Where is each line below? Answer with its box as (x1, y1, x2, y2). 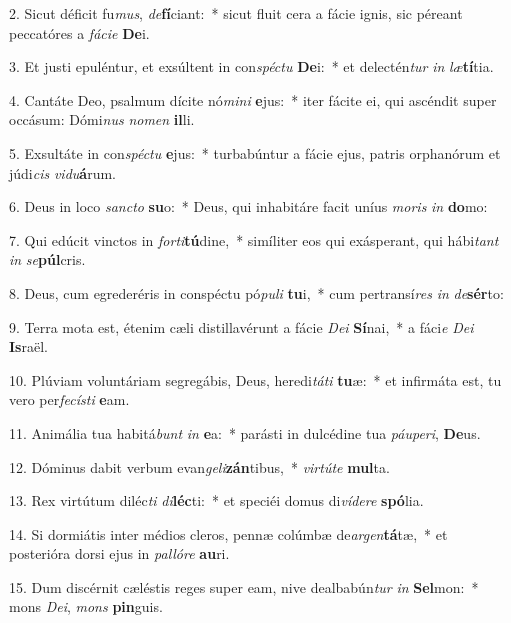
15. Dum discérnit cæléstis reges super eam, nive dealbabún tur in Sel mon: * (9, 576, 479, 597)
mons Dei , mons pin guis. (9, 596, 163, 617)
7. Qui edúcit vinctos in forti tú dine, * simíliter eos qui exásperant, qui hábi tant (9, 229, 499, 250)
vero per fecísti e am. (9, 389, 130, 410)
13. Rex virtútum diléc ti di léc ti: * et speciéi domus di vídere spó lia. (9, 490, 424, 511)
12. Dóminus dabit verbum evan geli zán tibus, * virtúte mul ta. (9, 456, 390, 477)
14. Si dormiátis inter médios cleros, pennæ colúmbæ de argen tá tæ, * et (9, 523, 448, 544)
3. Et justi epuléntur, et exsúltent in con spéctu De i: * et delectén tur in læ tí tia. (9, 56, 494, 77)
